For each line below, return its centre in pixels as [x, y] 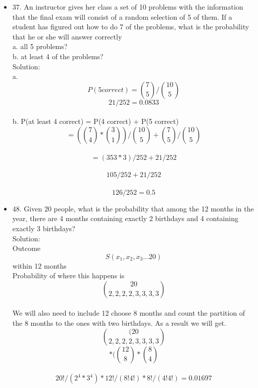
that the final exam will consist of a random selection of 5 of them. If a [122, 16]
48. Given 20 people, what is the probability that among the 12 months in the [133, 208]
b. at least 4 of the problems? [58, 56]
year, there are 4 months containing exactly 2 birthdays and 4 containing [125, 218]
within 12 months [39, 265]
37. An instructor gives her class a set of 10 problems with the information [128, 7]
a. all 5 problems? [40, 46]
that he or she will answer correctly [67, 36]
